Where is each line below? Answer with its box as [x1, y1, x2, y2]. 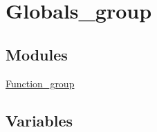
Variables [6, 109, 73, 131]
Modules [6, 43, 68, 65]
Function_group [6, 76, 75, 90]
